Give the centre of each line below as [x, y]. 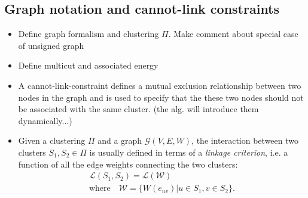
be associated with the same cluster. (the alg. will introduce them [138, 109]
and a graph [120, 140]
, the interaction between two [245, 140]
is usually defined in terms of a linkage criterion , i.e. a [189, 152]
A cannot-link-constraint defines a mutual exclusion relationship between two [160, 85]
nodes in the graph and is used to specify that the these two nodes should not [161, 97]
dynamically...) [45, 120]
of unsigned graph [51, 45]
